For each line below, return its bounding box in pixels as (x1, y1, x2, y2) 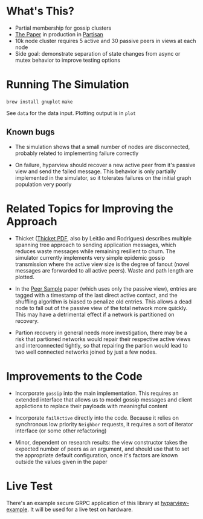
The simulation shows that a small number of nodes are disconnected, (14, 143, 190, 150)
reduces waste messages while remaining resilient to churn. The (14, 247, 176, 255)
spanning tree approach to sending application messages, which (14, 241, 176, 248)
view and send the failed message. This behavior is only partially (14, 168, 176, 175)
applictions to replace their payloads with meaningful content (14, 402, 168, 409)
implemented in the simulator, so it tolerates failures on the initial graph (14, 174, 192, 181)
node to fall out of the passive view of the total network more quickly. (14, 304, 188, 311)
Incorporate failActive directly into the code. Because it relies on (14, 414, 179, 421)
